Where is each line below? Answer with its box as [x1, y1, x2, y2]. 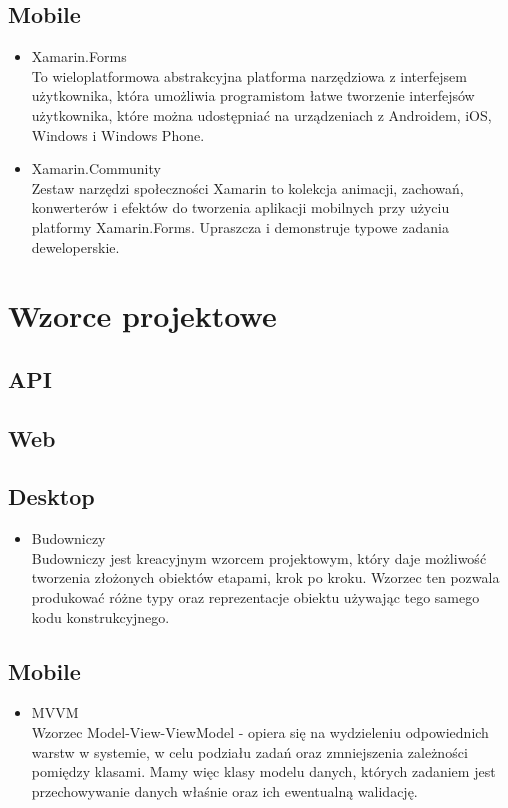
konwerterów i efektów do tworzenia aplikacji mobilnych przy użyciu [31, 197, 450, 218]
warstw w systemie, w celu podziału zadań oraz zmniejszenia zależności [31, 741, 468, 762]
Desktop [8, 481, 95, 512]
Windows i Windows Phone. [31, 124, 205, 145]
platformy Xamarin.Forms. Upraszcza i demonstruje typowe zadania [31, 216, 449, 237]
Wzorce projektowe [8, 295, 277, 336]
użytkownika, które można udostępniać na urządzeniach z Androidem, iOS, [31, 104, 492, 125]
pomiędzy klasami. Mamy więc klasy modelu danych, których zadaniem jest [31, 761, 496, 782]
